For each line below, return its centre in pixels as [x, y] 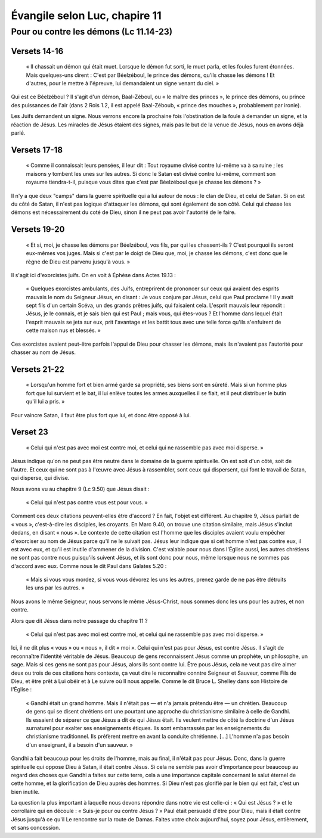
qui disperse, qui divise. [40, 478]
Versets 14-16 [37, 51]
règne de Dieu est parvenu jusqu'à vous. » [78, 262]
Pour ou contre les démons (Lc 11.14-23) [92, 32]
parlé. [18, 133]
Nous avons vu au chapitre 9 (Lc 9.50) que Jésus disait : [80, 489]
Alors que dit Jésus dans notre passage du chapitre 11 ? [80, 620]
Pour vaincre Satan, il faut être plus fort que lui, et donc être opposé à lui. [101, 415]
